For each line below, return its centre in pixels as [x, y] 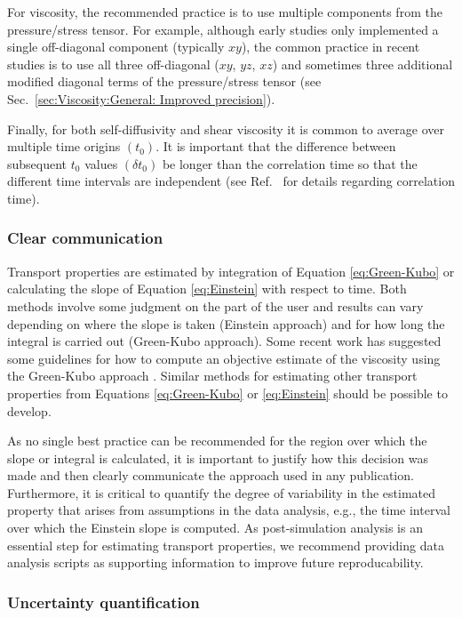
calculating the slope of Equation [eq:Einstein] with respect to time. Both [207, 289]
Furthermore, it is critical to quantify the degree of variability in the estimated [222, 492]
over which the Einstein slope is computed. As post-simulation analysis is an [215, 528]
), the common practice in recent [331, 47]
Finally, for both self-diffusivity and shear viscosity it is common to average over [226, 128]
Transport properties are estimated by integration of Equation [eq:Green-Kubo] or [231, 271]
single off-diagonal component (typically [116, 47]
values [101, 163]
